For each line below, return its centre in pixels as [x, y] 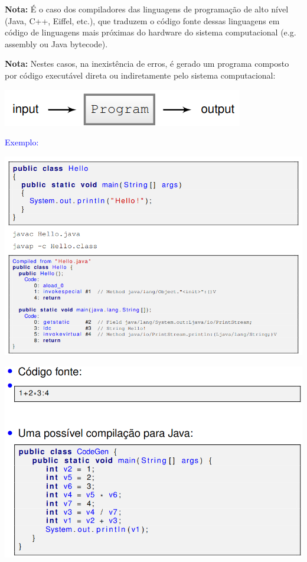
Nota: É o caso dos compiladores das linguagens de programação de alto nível [147, 9]
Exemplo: [22, 142]
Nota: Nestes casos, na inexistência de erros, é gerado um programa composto [147, 64]
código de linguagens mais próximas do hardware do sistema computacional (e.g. [151, 32]
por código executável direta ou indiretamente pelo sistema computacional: [140, 75]
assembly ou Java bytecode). [56, 43]
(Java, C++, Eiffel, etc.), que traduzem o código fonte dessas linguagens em [142, 20]
